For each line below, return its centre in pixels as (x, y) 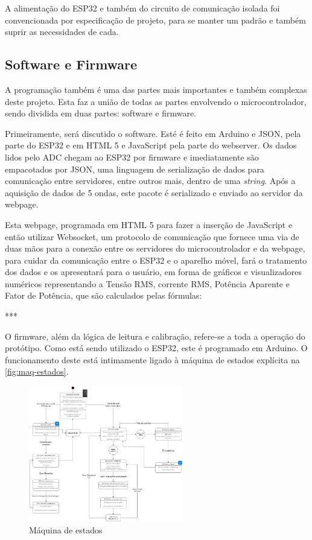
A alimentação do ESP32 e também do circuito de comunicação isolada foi (142, 8)
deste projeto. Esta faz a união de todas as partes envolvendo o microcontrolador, (156, 101)
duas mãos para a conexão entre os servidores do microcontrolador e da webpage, (155, 248)
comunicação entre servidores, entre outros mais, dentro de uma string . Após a (150, 181)
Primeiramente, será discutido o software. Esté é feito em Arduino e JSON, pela (153, 133)
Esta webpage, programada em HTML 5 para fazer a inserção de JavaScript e (149, 224)
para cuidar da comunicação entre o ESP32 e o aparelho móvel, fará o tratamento (156, 260)
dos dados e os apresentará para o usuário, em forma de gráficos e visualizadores (154, 272)
